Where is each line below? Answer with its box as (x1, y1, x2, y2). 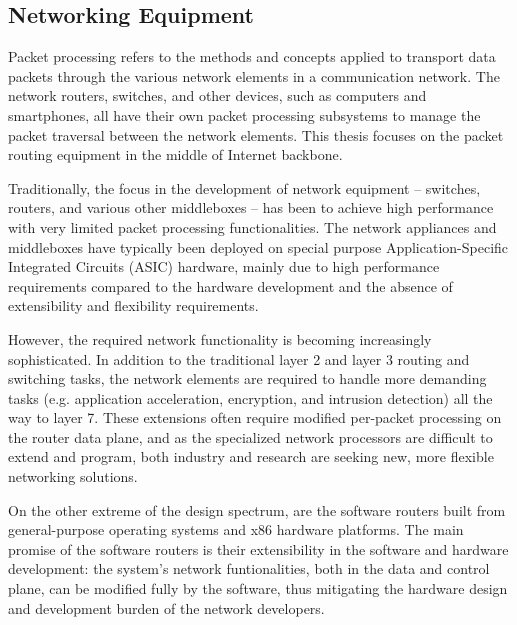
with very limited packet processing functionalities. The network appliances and (8, 216, 497, 237)
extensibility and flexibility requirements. (8, 295, 259, 316)
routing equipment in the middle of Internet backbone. (8, 144, 343, 165)
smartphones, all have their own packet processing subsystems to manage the (8, 104, 481, 125)
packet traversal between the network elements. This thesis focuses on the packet (8, 124, 504, 145)
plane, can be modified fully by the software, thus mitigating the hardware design (8, 578, 508, 599)
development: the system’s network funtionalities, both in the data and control (8, 558, 490, 579)
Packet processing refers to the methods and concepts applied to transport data (8, 46, 496, 67)
